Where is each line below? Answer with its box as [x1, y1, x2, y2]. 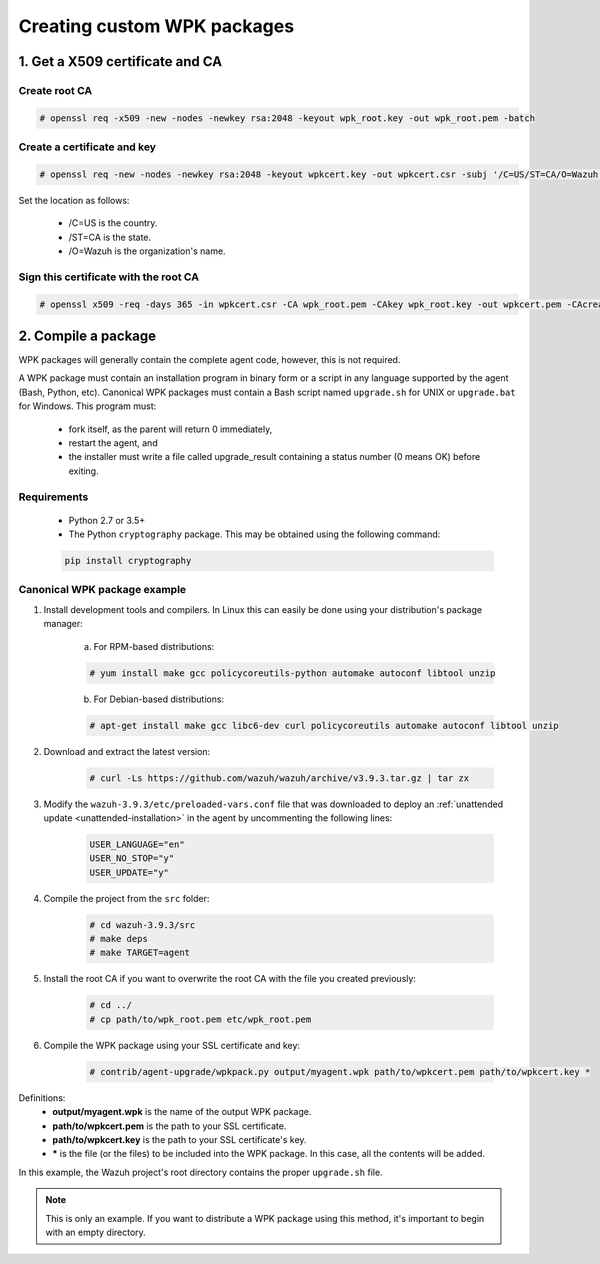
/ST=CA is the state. [68, 231, 152, 243]
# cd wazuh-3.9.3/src [89, 919, 196, 930]
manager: [43, 618, 84, 630]
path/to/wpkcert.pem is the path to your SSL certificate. [52, 1120, 287, 1132]
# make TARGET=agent [89, 947, 190, 959]
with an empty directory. [45, 1226, 147, 1238]
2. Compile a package [18, 327, 157, 344]
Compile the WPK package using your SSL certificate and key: [43, 1039, 300, 1051]
